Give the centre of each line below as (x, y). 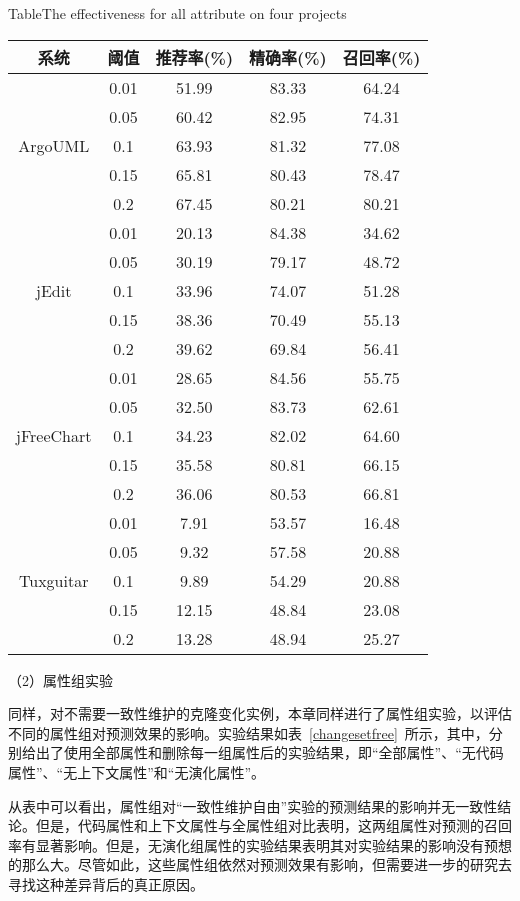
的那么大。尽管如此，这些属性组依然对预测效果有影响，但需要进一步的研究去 (260, 864)
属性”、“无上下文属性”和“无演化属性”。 (137, 771)
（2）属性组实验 (60, 679)
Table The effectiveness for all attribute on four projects (177, 13)
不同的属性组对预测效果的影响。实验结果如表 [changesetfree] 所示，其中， (248, 732)
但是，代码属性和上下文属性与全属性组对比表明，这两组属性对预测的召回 (273, 825)
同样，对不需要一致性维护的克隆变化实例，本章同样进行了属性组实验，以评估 (260, 713)
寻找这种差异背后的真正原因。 (106, 883)
